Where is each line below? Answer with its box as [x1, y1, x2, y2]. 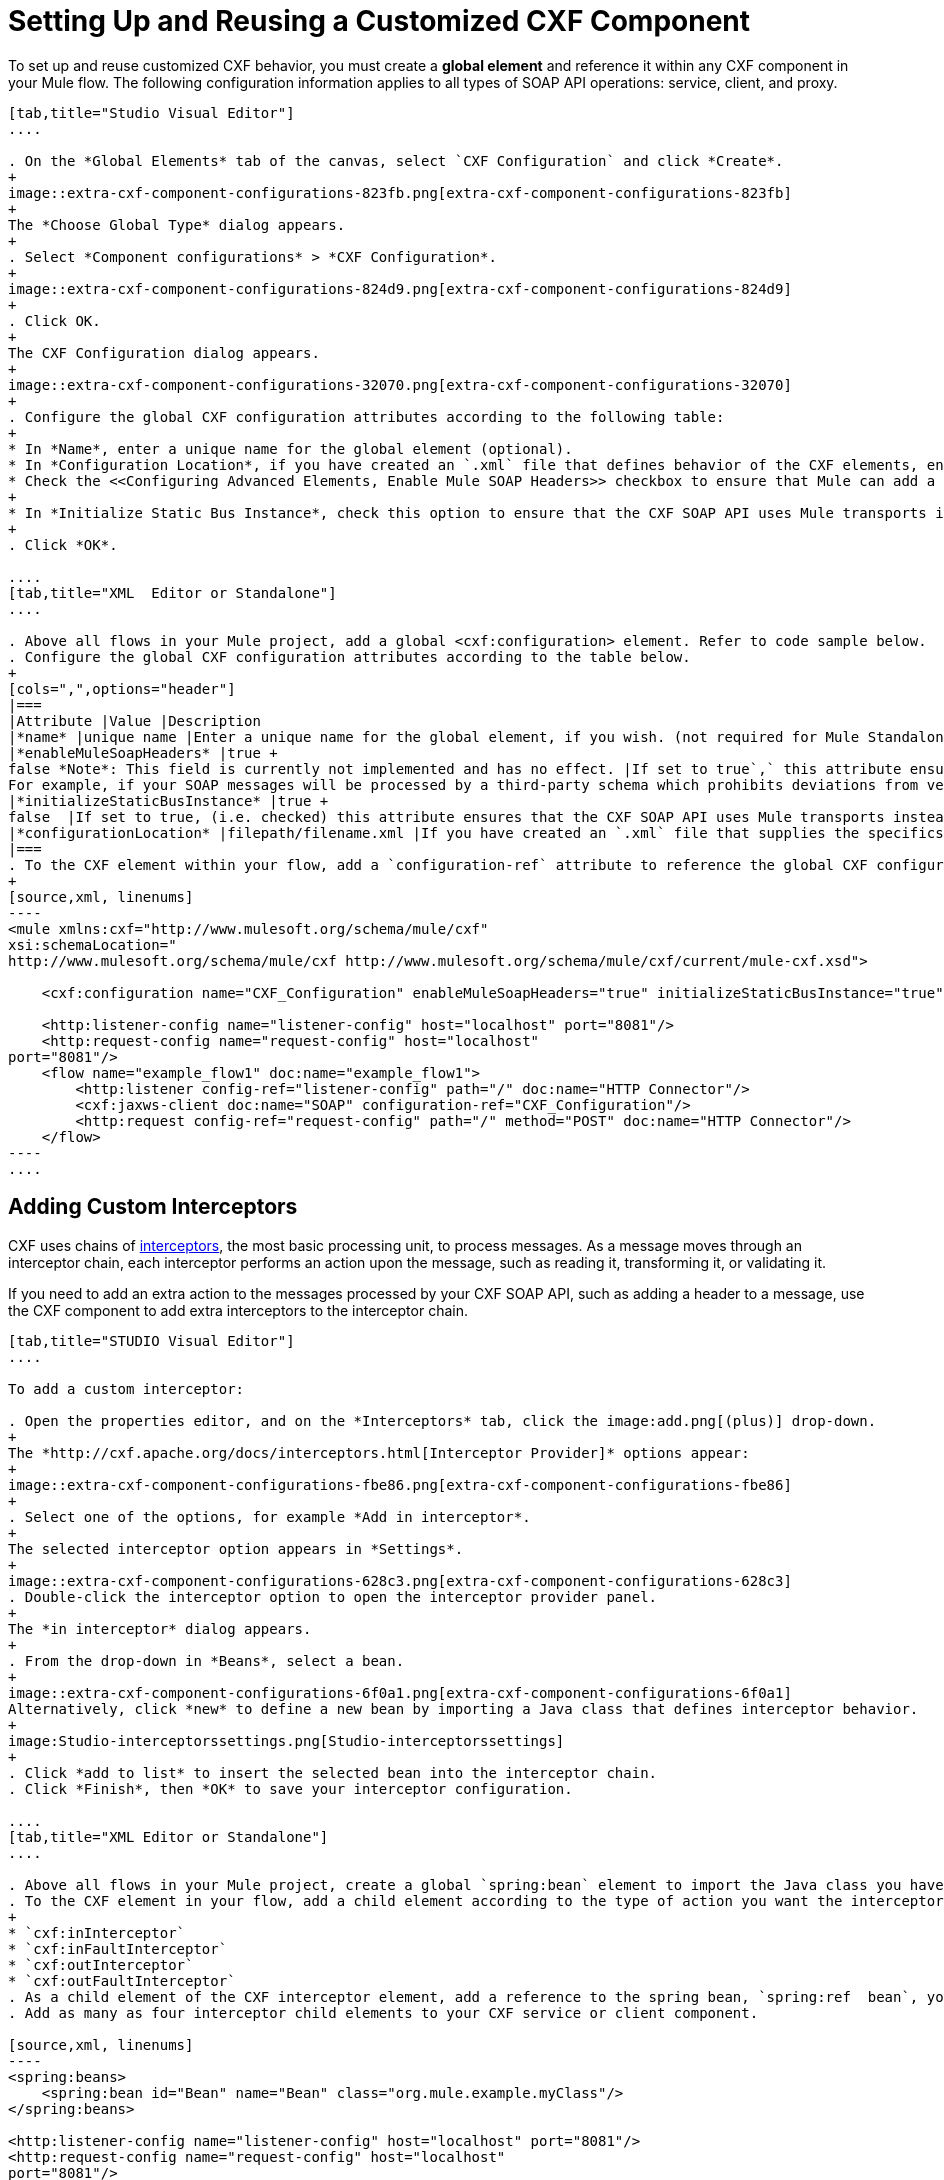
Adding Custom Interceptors [8, 1194, 298, 1220]
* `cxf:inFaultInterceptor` [8, 1940, 228, 1957]
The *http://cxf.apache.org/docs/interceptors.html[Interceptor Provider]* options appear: [8, 1444, 750, 1461]
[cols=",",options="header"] [8, 680, 236, 697]
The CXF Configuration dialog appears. [8, 344, 320, 361]
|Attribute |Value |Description [8, 712, 261, 729]
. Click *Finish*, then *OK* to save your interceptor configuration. [8, 1780, 573, 1797]
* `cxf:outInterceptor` [8, 1956, 194, 1973]
